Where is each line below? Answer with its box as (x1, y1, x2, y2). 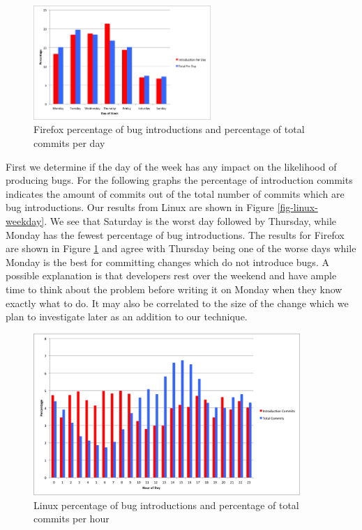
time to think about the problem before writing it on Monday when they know (6, 281, 342, 296)
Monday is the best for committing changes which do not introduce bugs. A (6, 254, 329, 269)
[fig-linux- (277, 200, 318, 215)
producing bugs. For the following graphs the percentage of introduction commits (6, 173, 353, 187)
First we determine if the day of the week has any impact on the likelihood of (6, 159, 337, 173)
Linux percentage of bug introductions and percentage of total (33, 497, 299, 512)
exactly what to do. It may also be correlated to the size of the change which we (6, 295, 349, 310)
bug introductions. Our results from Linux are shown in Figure (6, 200, 274, 215)
